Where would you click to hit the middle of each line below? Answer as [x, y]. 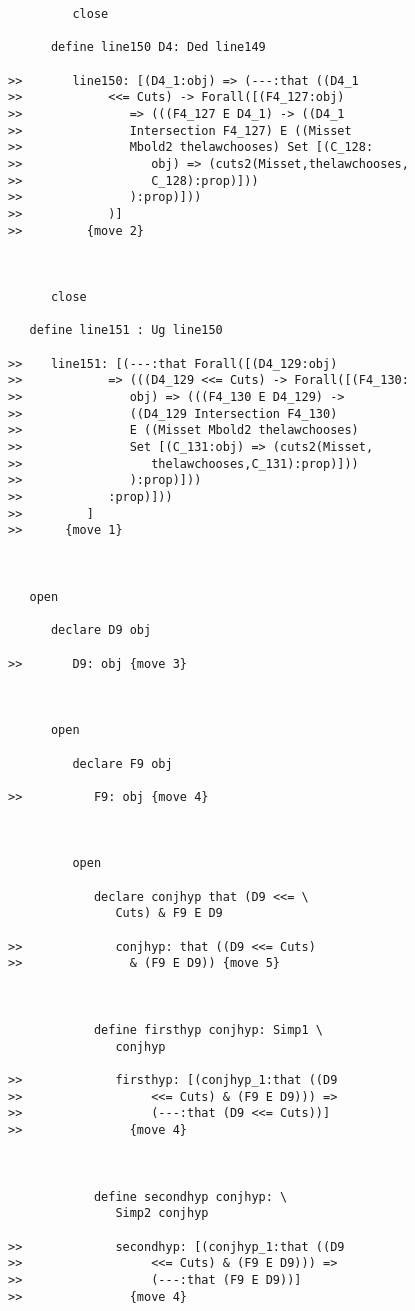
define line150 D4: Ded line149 [158, 47]
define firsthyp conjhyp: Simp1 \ [208, 1030]
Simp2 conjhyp [162, 1213]
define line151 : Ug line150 [126, 330]
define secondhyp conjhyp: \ [190, 1196]
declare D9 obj [101, 630]
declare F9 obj [122, 763]
